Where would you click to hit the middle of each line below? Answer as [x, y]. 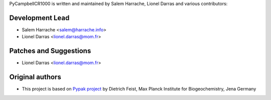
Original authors [35, 77]
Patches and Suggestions [50, 51]
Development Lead [39, 18]
